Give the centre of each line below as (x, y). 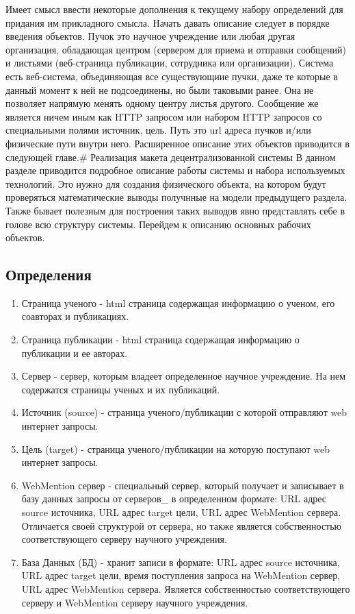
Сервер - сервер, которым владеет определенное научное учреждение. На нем (184, 376)
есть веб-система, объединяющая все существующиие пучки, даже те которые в (172, 76)
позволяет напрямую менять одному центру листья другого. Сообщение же (162, 103)
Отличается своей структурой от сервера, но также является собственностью (182, 525)
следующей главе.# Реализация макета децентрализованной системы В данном (171, 157)
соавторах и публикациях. (75, 316)
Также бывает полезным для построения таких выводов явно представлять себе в (175, 210)
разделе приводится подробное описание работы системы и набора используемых (175, 170)
